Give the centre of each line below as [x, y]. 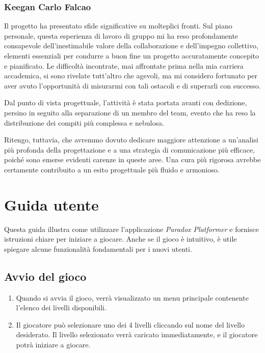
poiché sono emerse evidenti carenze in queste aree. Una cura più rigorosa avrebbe [132, 159]
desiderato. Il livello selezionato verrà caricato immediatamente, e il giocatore [137, 334]
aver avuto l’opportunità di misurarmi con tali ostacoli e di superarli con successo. [132, 85]
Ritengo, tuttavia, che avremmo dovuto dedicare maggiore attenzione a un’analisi [131, 140]
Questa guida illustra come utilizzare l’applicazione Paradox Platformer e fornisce [131, 229]
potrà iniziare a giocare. [53, 345]
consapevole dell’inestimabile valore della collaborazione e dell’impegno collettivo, [131, 46]
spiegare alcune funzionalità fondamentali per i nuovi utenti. [98, 248]
